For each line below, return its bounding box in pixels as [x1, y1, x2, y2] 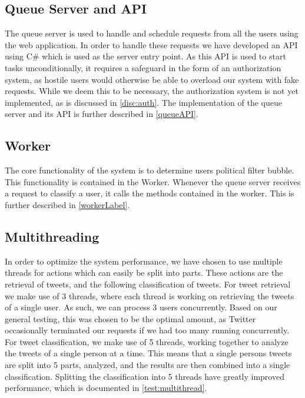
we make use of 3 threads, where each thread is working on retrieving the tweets [5, 289, 294, 302]
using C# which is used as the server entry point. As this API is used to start [5, 50, 286, 62]
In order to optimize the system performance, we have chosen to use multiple [5, 255, 283, 267]
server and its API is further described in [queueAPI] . [5, 108, 198, 120]
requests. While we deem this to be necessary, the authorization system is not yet [5, 85, 299, 97]
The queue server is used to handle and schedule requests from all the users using [5, 27, 299, 39]
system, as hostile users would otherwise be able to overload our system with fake [5, 73, 299, 85]
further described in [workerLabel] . [5, 198, 130, 210]
